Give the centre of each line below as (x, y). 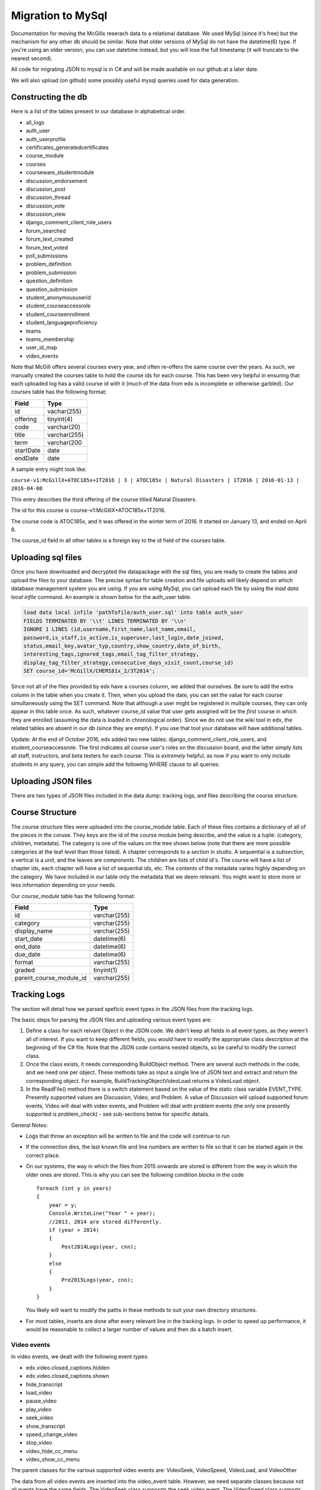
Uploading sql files (46, 558)
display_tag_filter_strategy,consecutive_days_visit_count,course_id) (129, 662)
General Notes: (29, 1125)
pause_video (41, 1401)
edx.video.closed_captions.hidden (68, 1367)
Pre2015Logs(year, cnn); (97, 1280)
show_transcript (45, 1426)
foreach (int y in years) (74, 1188)
